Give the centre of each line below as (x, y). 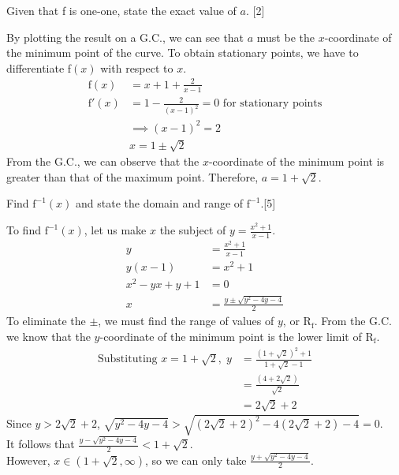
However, (28, 460)
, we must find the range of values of (186, 321)
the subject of (193, 230)
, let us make (115, 230)
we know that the (48, 336)
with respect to (137, 67)
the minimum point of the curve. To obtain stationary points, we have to (183, 52)
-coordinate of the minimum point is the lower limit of (231, 336)
